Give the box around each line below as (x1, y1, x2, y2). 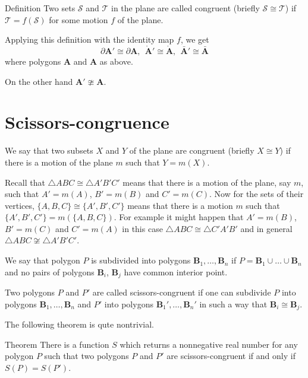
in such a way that (199, 297, 268, 310)
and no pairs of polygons (5, 265, 95, 278)
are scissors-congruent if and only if (166, 350, 296, 362)
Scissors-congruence (5, 110, 169, 134)
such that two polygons (44, 350, 129, 362)
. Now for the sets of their (209, 188, 304, 200)
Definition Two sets (5, 2, 76, 14)
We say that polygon (5, 254, 80, 266)
